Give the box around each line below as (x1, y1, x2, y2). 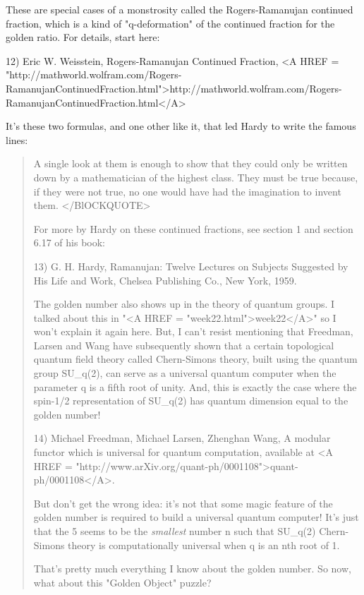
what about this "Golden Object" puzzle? (33, 575, 212, 589)
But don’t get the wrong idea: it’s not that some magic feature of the (33, 495, 333, 510)
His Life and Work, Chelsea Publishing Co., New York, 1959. (33, 272, 297, 287)
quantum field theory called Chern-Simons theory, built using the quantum (33, 351, 358, 366)
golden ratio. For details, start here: (6, 30, 160, 44)
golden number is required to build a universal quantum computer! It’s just (33, 510, 359, 524)
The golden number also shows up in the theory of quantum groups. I (33, 296, 335, 311)
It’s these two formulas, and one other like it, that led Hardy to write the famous (6, 119, 356, 133)
